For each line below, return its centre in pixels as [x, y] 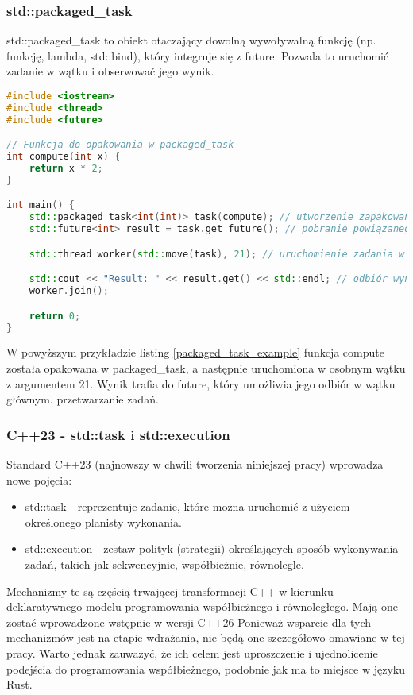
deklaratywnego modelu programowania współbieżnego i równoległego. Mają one [203, 606]
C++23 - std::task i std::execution [118, 434]
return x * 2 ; [66, 169]
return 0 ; [55, 316]
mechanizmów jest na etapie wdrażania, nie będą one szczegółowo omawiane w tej [206, 637]
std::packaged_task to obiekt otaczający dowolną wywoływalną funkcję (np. [191, 40]
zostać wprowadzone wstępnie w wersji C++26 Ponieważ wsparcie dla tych [189, 622]
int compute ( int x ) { [64, 157]
